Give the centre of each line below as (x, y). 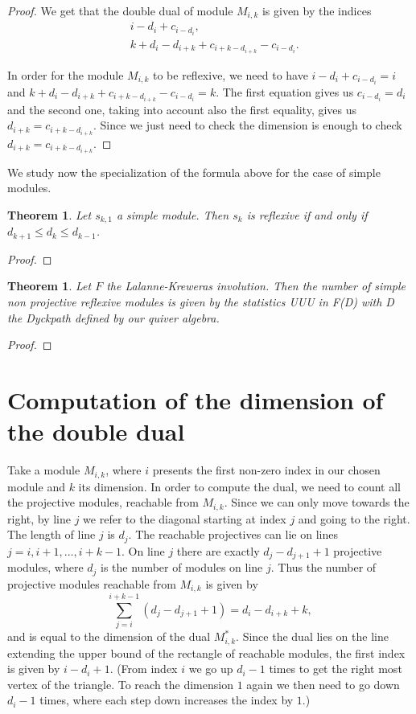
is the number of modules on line (182, 567)
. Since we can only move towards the (317, 502)
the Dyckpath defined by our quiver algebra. (113, 317)
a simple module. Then (173, 214)
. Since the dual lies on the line (312, 636)
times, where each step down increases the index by (167, 700)
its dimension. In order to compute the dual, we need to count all (239, 486)
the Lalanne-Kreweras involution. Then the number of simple (256, 286)
